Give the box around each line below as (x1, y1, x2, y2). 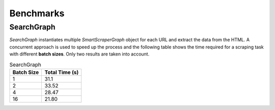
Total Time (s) (44, 69, 79, 76)
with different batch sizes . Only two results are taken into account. (9, 51, 150, 57)
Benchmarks (9, 8, 65, 19)
